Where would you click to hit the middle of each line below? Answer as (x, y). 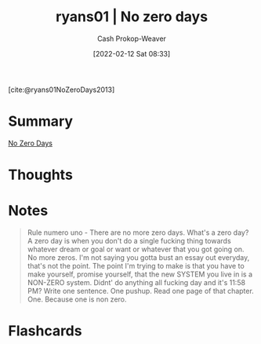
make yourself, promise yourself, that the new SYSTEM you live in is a (140, 274)
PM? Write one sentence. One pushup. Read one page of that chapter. (141, 291)
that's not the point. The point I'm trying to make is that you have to (136, 266)
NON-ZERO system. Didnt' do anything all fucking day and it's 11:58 (136, 282)
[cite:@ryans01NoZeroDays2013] (62, 90)
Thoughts (40, 175)
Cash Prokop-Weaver (132, 38)
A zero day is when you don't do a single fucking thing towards (129, 241)
